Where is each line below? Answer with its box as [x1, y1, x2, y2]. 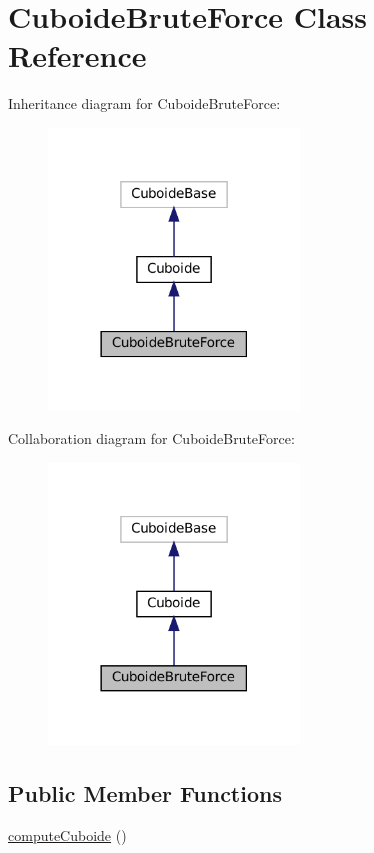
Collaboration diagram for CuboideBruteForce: [8, 428, 295, 449]
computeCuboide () [8, 825, 127, 846]
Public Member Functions [8, 778, 282, 809]
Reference [8, 35, 147, 76]
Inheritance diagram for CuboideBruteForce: [8, 93, 281, 114]
